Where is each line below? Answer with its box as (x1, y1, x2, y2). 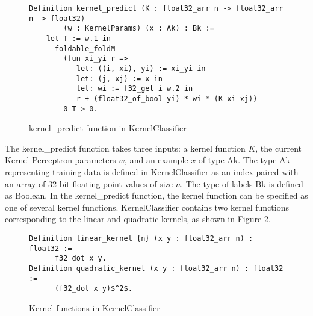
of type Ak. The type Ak (198, 153, 290, 166)
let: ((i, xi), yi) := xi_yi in (76, 64, 206, 73)
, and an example (125, 153, 188, 166)
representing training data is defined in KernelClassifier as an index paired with (5, 166, 299, 178)
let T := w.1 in (46, 34, 111, 43)
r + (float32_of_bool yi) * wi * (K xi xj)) (76, 94, 258, 103)
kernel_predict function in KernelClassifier (29, 122, 187, 134)
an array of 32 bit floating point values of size (5, 177, 173, 190)
